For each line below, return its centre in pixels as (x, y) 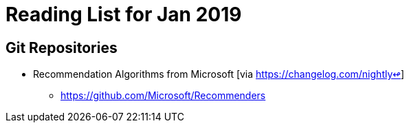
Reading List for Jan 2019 (124, 14)
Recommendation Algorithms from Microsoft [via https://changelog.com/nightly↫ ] (219, 74)
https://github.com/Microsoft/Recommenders (163, 96)
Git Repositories (62, 47)
